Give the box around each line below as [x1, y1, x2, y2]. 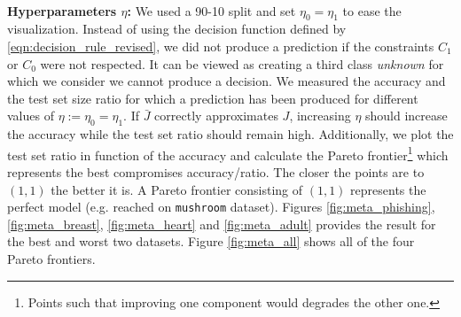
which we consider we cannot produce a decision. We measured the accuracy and [7, 72, 446, 90]
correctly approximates [154, 106, 278, 125]
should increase [365, 106, 448, 125]
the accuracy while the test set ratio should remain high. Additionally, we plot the [7, 125, 454, 143]
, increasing [289, 106, 351, 125]
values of [7, 106, 54, 125]
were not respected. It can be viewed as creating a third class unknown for [40, 54, 444, 73]
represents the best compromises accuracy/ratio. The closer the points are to [7, 163, 425, 181]
